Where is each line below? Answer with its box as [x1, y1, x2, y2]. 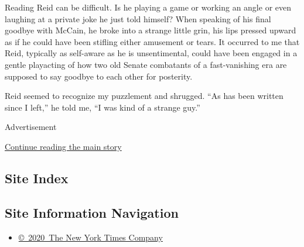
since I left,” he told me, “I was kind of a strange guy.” [5, 101, 200, 113]
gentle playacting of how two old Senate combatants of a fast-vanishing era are [5, 58, 287, 70]
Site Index [5, 169, 69, 187]
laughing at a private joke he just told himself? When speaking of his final [5, 12, 271, 25]
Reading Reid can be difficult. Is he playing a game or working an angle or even [5, 1, 292, 13]
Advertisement [5, 121, 57, 133]
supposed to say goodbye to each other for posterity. [5, 70, 193, 82]
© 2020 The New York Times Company [18, 231, 163, 243]
